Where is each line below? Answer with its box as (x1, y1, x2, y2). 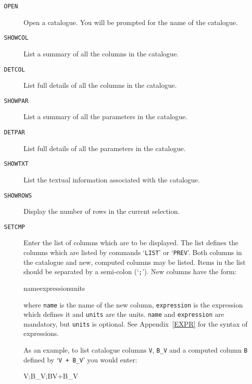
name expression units (23, 282, 85, 293)
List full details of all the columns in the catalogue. (23, 80, 177, 90)
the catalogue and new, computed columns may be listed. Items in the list (23, 256, 246, 267)
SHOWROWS (4, 192, 32, 199)
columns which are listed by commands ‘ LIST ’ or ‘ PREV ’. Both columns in (23, 247, 242, 257)
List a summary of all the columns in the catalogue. (23, 48, 179, 58)
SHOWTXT (4, 160, 29, 168)
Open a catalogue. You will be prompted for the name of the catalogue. (23, 17, 238, 27)
